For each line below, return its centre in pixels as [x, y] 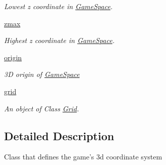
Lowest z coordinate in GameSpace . [59, 6]
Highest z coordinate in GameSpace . [59, 40]
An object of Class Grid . [42, 108]
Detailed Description [59, 135]
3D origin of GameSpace [42, 74]
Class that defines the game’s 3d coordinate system [83, 157]
